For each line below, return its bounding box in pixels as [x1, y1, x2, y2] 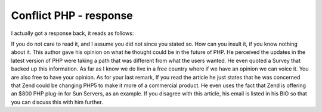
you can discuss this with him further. [11, 98, 104, 105]
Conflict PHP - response [11, 9, 134, 22]
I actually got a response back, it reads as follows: [11, 30, 134, 37]
